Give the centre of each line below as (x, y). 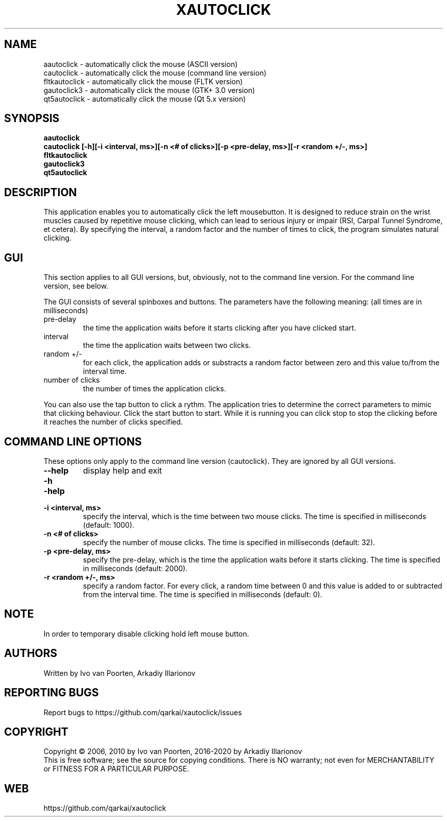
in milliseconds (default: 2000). (135, 568)
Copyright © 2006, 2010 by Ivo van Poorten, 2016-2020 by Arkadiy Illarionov (173, 752)
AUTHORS (31, 653)
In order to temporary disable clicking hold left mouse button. (146, 634)
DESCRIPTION (41, 192)
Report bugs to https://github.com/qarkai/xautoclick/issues (143, 712)
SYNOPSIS (32, 119)
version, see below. (76, 286)
